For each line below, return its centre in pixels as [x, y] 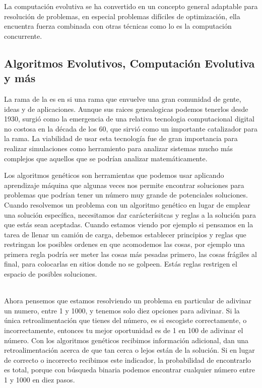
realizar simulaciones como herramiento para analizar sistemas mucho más [119, 148]
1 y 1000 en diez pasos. [40, 379]
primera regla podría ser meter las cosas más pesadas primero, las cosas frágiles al [131, 254]
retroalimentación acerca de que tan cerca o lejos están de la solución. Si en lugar [129, 350]
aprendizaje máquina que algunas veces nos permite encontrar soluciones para [124, 185]
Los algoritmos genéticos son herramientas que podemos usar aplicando [114, 175]
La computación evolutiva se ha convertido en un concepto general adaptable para [131, 6]
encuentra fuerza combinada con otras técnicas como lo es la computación [118, 26]
